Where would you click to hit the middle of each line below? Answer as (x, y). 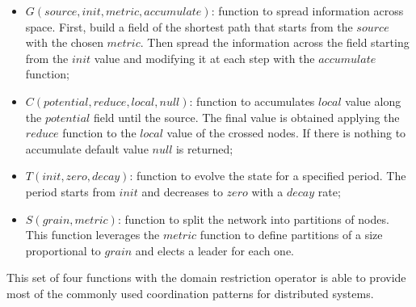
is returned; (204, 148)
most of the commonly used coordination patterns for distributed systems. (190, 293)
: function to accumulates (252, 101)
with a (267, 191)
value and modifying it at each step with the (204, 58)
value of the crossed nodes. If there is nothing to (286, 133)
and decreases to (182, 191)
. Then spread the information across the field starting (275, 42)
